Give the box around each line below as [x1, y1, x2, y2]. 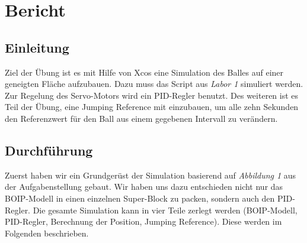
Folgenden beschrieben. [5, 226, 89, 239]
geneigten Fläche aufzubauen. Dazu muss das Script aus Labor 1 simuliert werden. [5, 77, 303, 90]
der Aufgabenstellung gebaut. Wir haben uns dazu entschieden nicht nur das [5, 180, 283, 193]
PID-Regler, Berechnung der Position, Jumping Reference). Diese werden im [5, 215, 282, 228]
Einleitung [5, 38, 69, 56]
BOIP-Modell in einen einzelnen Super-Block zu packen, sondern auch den [5, 192, 275, 204]
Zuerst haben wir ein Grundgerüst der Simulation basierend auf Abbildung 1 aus [5, 169, 296, 181]
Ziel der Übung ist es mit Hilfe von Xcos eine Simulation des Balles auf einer [5, 66, 284, 78]
